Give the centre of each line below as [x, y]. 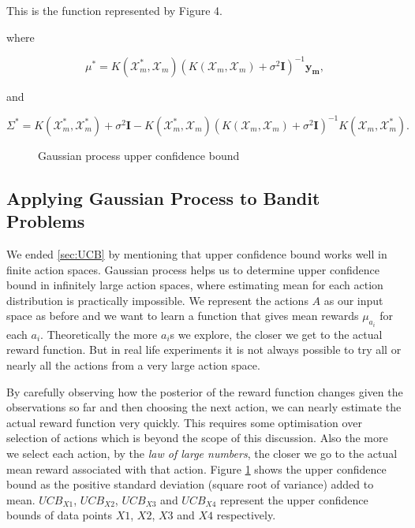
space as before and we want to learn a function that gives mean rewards [183, 316]
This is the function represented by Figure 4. [114, 10]
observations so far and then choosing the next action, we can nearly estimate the [204, 407]
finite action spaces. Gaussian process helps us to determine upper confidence [193, 269]
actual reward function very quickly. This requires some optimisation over [184, 422]
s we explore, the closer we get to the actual [276, 334]
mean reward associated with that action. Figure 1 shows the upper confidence [196, 469]
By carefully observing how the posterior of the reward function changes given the [205, 391]
